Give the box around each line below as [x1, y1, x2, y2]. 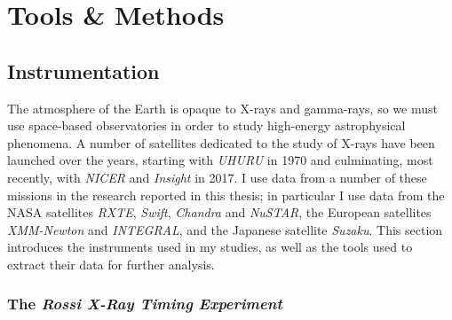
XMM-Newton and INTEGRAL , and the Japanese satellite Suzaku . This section [7, 220, 443, 238]
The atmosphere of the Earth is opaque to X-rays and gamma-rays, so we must [7, 98, 438, 117]
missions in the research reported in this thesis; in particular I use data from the [7, 185, 445, 204]
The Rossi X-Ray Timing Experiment [7, 293, 282, 315]
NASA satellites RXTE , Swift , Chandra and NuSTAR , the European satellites [7, 203, 432, 222]
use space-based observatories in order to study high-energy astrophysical [7, 116, 406, 135]
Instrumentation [7, 57, 160, 84]
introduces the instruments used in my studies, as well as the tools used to [7, 238, 413, 256]
